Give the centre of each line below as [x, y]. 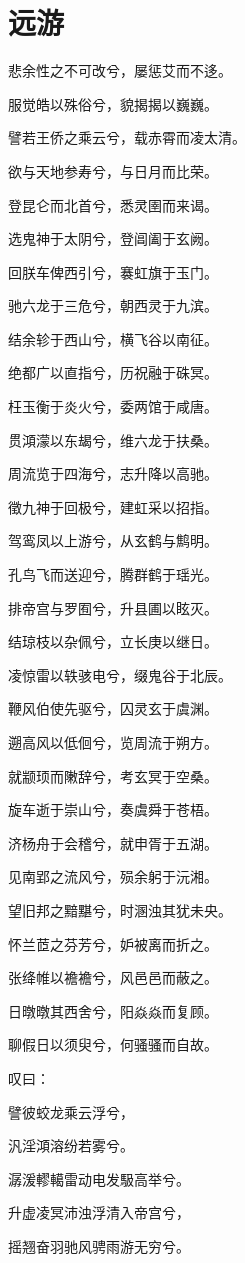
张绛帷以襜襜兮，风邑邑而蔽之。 [113, 977]
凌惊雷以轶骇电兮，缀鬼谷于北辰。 [120, 674]
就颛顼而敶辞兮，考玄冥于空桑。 [113, 775]
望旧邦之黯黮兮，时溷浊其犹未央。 [120, 909]
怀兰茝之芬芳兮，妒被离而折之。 [113, 943]
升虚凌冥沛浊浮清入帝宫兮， [99, 1212]
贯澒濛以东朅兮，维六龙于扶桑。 [113, 439]
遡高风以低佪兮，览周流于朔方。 [113, 742]
